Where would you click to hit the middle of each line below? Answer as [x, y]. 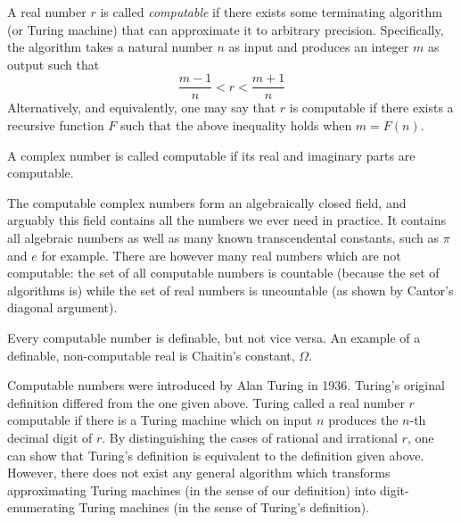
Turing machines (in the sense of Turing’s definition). [224, 507]
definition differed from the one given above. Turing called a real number [206, 402]
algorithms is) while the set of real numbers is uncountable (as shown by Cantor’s [230, 290]
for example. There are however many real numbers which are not [221, 255]
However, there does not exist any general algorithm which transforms [199, 473]
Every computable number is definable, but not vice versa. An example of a [214, 337]
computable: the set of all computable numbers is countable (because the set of [223, 273]
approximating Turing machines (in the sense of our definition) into [192, 490]
